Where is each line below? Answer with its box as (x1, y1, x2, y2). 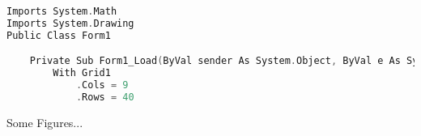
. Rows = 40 (75, 91, 134, 103)
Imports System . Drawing (6, 17, 134, 29)
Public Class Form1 (6, 29, 111, 41)
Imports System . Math (6, 6, 117, 17)
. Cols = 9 (75, 79, 129, 91)
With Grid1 (53, 67, 111, 79)
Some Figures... (6, 113, 83, 130)
